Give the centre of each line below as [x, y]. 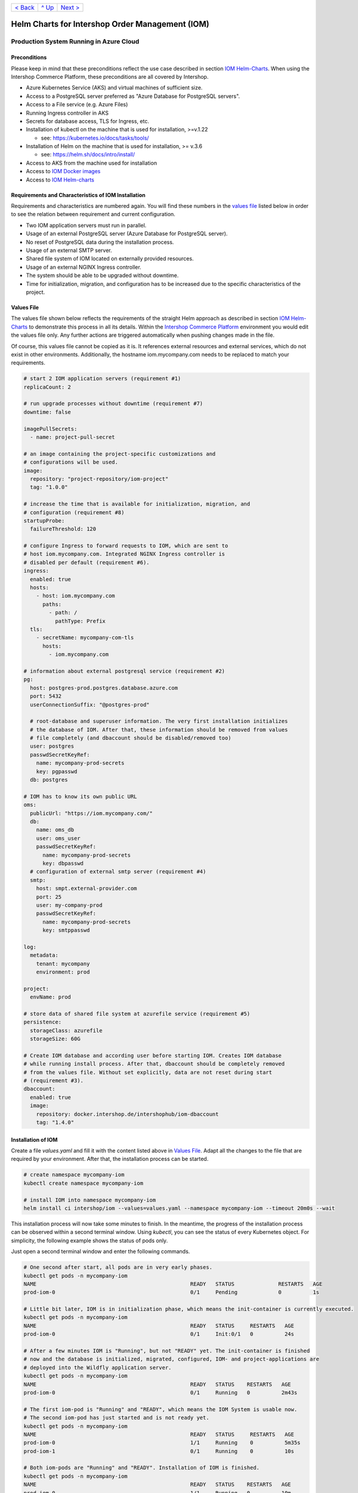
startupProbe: [44, 520]
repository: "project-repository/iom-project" [99, 479]
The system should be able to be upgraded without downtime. [102, 275]
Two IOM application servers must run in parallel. [86, 225]
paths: [52, 604]
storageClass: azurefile [66, 1030]
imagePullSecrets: [50, 429]
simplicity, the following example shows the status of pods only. [89, 1240]
